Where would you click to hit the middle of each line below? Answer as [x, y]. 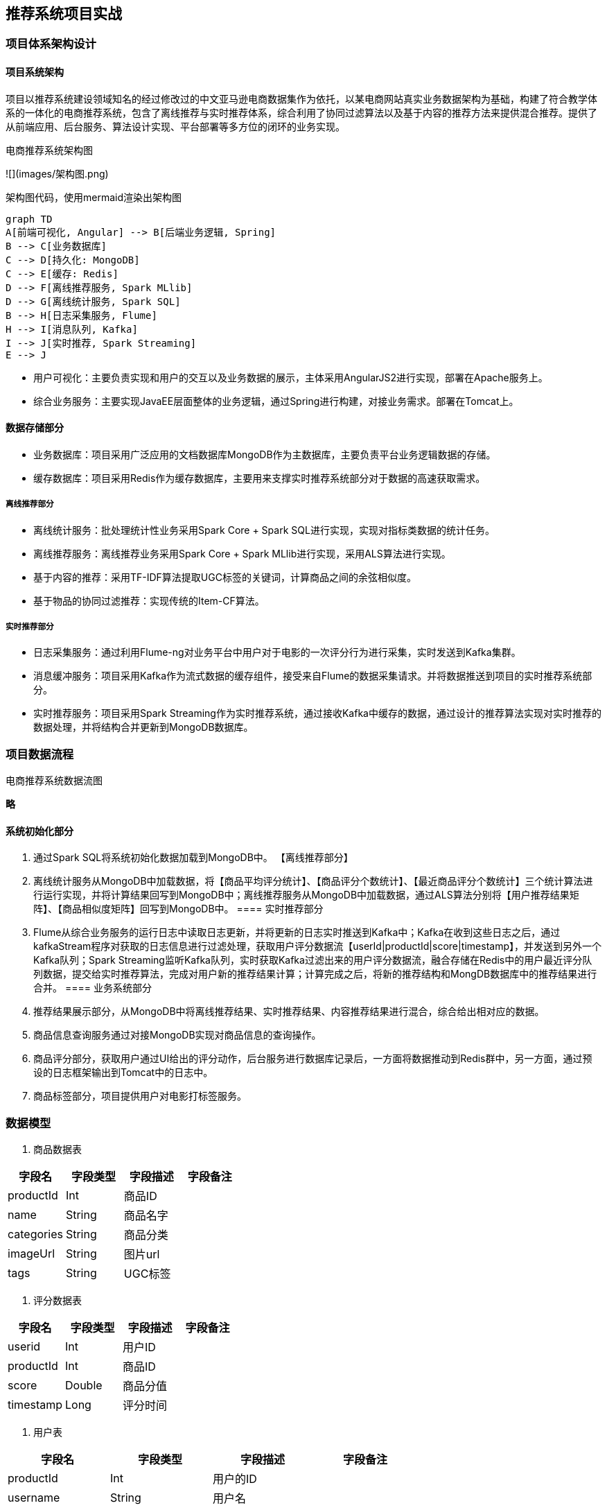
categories [35, 1234]
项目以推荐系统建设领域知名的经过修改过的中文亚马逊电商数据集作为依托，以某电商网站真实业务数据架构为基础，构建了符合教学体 [301, 98]
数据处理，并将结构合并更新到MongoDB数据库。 [143, 727]
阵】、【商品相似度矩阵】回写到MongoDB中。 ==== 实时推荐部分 [178, 909]
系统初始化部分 [39, 831]
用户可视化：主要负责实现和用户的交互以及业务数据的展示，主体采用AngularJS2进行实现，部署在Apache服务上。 [291, 377]
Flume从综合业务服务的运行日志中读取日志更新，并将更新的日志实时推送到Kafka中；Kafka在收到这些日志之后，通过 [297, 932]
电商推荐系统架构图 [49, 150]
